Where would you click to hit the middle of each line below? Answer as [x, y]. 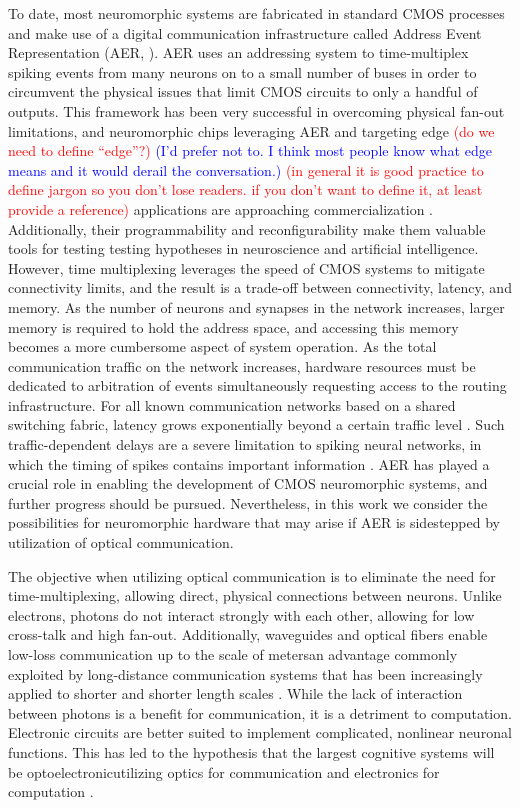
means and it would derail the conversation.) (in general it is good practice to [246, 169]
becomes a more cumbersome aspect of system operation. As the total [222, 346]
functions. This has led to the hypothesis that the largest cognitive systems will [251, 751]
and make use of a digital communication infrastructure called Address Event [245, 32]
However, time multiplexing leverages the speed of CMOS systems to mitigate [246, 267]
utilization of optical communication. [121, 542]
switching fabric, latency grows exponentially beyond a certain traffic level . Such [256, 424]
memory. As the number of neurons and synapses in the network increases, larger [256, 306]
